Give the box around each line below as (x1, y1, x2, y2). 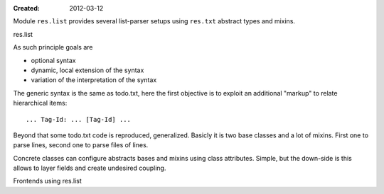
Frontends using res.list (13, 177, 82, 186)
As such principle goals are (13, 43, 93, 52)
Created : (13, 4, 41, 12)
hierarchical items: (13, 99, 68, 108)
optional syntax (31, 56, 76, 64)
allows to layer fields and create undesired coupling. (13, 164, 166, 173)
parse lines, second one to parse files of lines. (13, 141, 149, 149)
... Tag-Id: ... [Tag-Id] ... (26, 115, 132, 123)
